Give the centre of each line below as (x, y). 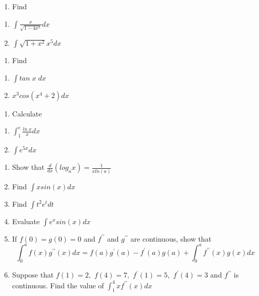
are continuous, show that (171, 238)
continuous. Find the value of (58, 285)
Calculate (27, 113)
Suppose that (33, 275)
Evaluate (26, 221)
